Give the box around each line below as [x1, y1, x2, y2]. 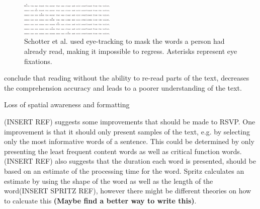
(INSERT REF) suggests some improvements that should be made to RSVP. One [4, 116, 255, 126]
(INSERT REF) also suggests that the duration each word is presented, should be [4, 156, 256, 166]
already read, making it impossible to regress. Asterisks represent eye [24, 45, 237, 56]
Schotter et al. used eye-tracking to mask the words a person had [24, 36, 225, 46]
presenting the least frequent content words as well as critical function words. [4, 146, 242, 156]
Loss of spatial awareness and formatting [4, 99, 130, 110]
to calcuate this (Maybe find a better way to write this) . [4, 195, 197, 205]
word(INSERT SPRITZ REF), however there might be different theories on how [4, 185, 251, 196]
